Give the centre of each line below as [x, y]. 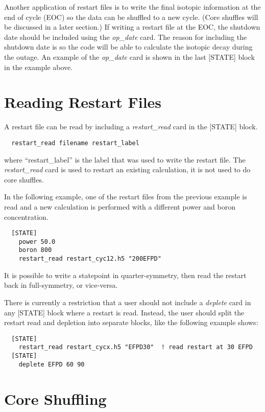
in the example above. [39, 67]
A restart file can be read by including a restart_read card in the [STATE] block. [131, 127]
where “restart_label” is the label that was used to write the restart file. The [125, 159]
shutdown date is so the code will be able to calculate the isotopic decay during [128, 47]
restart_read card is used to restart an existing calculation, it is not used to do [127, 169]
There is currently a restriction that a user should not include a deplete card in [128, 302]
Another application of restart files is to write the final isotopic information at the [132, 7]
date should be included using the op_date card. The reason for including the [126, 37]
